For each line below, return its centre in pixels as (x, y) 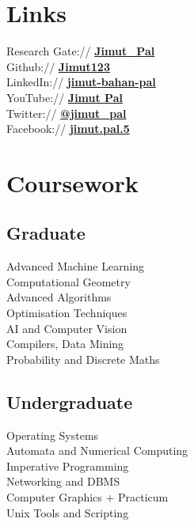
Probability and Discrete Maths (83, 359)
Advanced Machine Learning (76, 266)
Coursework (72, 182)
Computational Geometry (68, 281)
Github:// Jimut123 (58, 66)
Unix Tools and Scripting (68, 512)
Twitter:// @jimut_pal (67, 113)
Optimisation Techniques (67, 313)
